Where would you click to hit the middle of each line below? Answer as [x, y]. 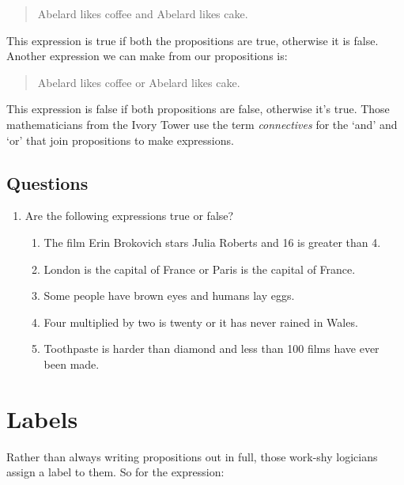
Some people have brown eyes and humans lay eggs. [169, 296]
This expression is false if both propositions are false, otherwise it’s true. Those [198, 109]
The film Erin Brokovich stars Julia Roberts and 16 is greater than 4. [212, 242]
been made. [72, 364]
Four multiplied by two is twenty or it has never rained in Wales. [201, 322]
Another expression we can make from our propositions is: [147, 56]
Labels [42, 418]
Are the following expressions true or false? [129, 216]
